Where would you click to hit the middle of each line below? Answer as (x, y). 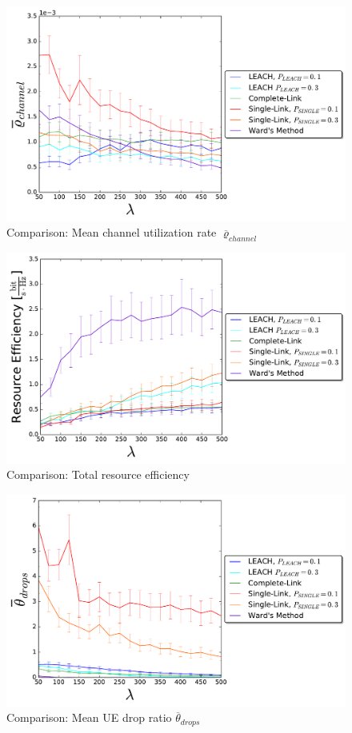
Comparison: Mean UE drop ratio (89, 717)
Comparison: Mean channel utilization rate (112, 232)
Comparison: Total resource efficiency (98, 474)
